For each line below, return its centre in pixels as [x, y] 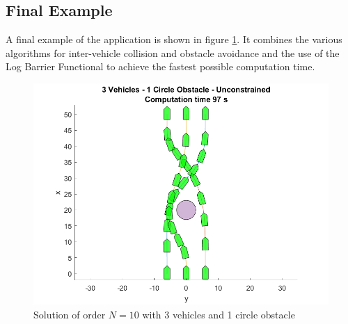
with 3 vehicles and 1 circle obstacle [219, 314]
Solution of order [70, 314]
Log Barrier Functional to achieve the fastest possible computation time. [160, 66]
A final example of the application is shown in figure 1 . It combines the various [174, 39]
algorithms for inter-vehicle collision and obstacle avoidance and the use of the [173, 52]
